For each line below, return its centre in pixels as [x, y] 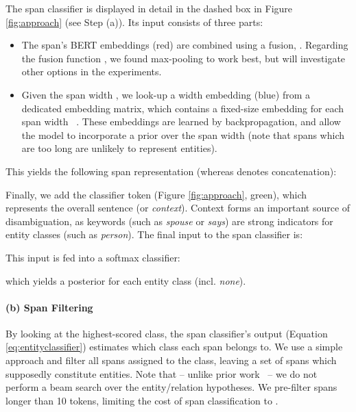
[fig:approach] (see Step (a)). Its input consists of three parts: [134, 22]
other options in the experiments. [92, 72]
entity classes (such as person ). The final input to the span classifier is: [154, 234]
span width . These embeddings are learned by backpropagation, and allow [181, 121]
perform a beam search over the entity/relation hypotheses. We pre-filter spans [171, 387]
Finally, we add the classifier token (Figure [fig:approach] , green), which [156, 194]
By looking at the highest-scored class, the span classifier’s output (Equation [167, 333]
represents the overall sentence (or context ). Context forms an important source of [178, 208]
